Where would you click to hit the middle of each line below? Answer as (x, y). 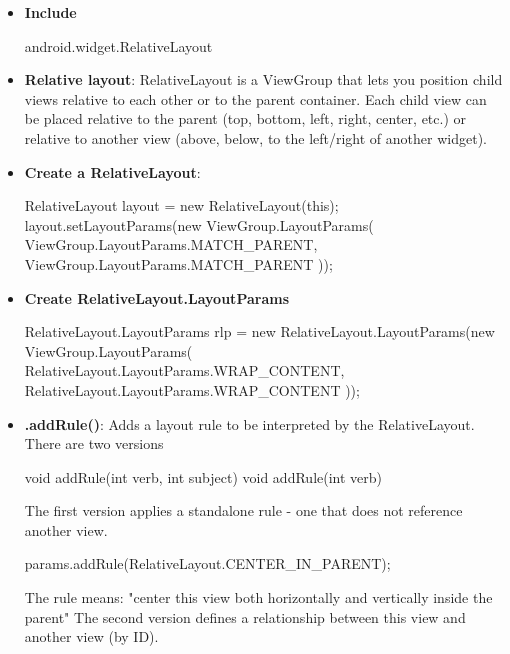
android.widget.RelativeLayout (118, 45)
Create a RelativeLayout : (112, 171)
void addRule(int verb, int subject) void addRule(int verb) (203, 476)
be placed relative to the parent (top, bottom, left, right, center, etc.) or (245, 118)
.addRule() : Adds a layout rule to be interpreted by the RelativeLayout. (249, 423)
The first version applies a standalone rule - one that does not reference (243, 510)
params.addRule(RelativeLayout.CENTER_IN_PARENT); (207, 563)
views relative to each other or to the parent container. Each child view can (255, 98)
